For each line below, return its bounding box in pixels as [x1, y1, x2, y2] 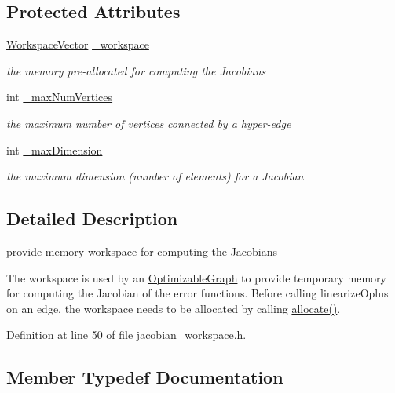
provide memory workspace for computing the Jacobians [6, 242, 278, 259]
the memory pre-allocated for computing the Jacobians [6, 62, 266, 78]
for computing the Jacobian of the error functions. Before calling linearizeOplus [6, 285, 389, 301]
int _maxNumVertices [6, 89, 113, 105]
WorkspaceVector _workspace [6, 36, 149, 53]
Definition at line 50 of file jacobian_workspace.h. [6, 326, 247, 343]
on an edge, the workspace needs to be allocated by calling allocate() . [6, 300, 341, 316]
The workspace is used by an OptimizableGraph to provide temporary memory [6, 269, 386, 286]
